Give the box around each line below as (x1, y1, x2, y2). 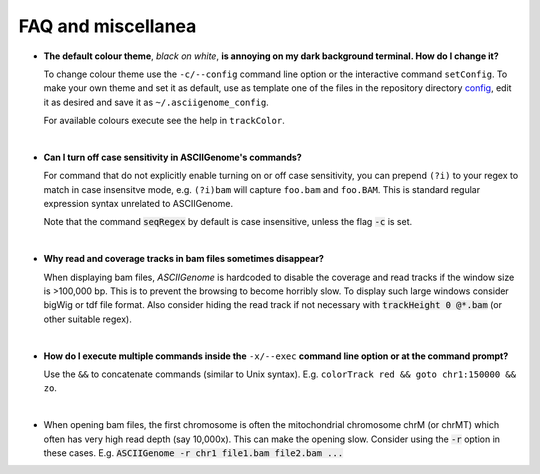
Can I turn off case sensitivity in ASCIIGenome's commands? (43, 151, 302, 163)
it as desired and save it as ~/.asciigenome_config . (43, 96, 269, 108)
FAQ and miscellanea (18, 15, 197, 37)
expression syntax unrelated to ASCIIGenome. (43, 198, 234, 210)
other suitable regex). (43, 313, 132, 325)
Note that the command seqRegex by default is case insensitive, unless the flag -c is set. (43, 216, 413, 228)
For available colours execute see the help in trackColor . (43, 115, 285, 127)
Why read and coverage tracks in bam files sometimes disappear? (43, 253, 325, 265)
